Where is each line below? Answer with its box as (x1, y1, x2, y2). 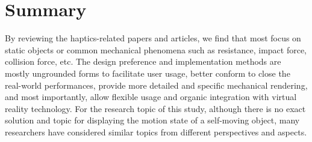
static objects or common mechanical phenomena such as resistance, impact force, (5, 43, 307, 56)
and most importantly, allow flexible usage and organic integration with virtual (5, 90, 297, 103)
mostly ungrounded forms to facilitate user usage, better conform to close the (5, 67, 290, 79)
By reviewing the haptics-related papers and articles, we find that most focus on (5, 32, 301, 44)
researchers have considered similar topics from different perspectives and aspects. (5, 125, 307, 138)
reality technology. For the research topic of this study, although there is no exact (5, 102, 306, 114)
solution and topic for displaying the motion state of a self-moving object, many (5, 114, 300, 126)
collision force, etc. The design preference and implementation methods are (5, 55, 281, 68)
